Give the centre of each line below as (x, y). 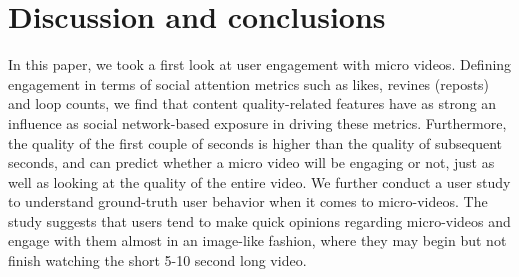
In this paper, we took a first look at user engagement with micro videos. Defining (260, 64)
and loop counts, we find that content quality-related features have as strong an (252, 103)
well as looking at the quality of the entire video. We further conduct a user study (259, 181)
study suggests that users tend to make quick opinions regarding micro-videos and (259, 220)
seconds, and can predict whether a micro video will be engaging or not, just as (251, 162)
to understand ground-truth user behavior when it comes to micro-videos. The (248, 201)
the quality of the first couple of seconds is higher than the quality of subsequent (255, 142)
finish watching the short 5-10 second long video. (157, 260)
